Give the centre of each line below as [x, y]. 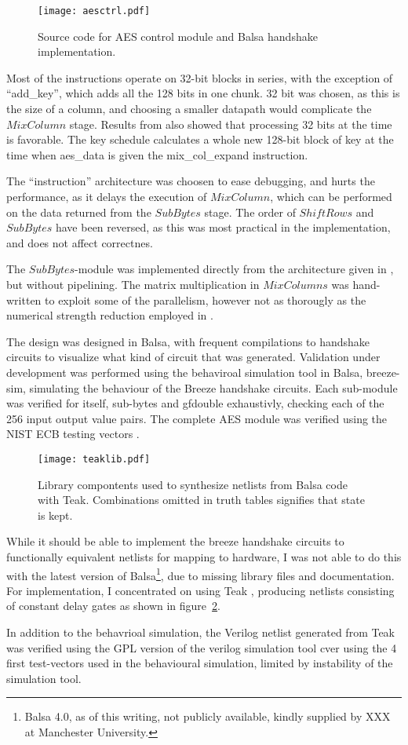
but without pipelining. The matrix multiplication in [133, 284]
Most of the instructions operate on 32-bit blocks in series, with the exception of [200, 77]
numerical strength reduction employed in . [110, 315]
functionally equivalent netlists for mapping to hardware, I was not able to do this [204, 556]
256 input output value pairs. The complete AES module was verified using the [197, 418]
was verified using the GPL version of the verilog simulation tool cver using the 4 [202, 647]
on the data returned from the [79, 212]
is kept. [55, 515]
